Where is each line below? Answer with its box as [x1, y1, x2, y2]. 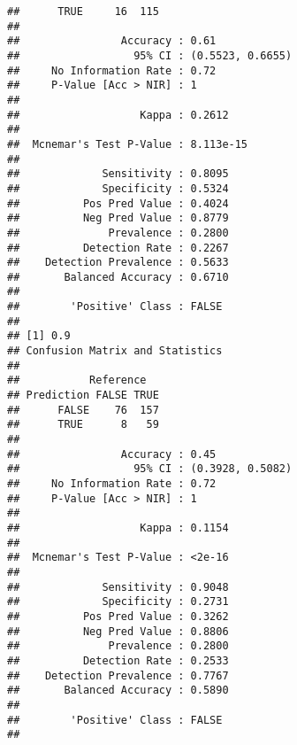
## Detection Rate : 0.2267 [7, 241, 229, 254]
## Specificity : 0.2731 [7, 595, 229, 609]
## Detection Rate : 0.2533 [7, 654, 229, 667]
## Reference [7, 374, 147, 387]
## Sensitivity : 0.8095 [7, 167, 229, 181]
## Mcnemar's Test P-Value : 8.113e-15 [7, 137, 248, 151]
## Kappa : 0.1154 [7, 521, 229, 534]
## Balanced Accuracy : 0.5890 [7, 684, 229, 697]
